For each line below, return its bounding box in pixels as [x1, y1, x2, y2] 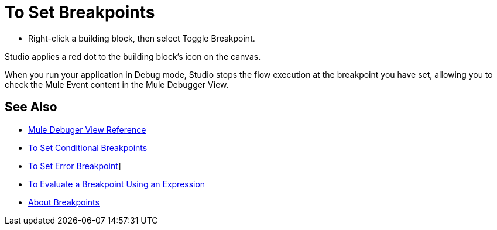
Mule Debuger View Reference [28, 124, 146, 135]
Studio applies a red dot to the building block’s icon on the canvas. [5, 51, 261, 61]
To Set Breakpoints [5, 2, 155, 22]
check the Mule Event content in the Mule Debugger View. [5, 79, 229, 90]
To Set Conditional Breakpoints [28, 142, 148, 153]
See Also [5, 99, 57, 115]
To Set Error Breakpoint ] [28, 160, 121, 171]
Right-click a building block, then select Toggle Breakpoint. [28, 33, 255, 43]
